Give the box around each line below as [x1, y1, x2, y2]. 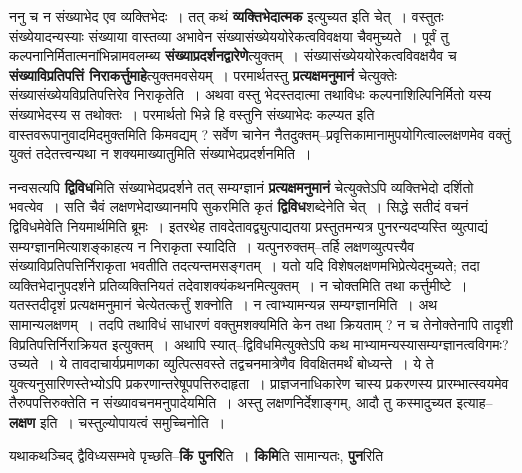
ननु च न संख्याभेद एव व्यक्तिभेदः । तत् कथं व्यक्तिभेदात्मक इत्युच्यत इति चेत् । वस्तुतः [9, 6, 444, 26]
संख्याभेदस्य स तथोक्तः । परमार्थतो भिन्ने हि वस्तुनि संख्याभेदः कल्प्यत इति [9, 103, 375, 124]
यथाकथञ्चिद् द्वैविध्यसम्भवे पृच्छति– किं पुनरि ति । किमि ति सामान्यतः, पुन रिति [9, 445, 384, 466]
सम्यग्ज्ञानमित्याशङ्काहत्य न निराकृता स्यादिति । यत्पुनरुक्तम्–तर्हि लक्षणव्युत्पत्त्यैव [9, 235, 415, 256]
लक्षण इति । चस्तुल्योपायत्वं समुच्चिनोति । [9, 411, 226, 432]
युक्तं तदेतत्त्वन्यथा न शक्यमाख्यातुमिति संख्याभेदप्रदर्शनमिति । [9, 143, 312, 164]
